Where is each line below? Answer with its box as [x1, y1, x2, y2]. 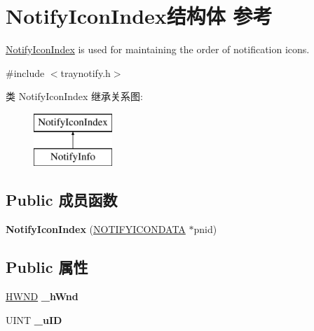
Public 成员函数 [6, 189, 118, 211]
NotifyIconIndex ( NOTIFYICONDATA [6, 222, 186, 237]
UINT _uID [6, 312, 62, 327]
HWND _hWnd [6, 289, 78, 304]
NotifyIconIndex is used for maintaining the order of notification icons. [6, 42, 310, 57]
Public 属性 [6, 256, 88, 278]
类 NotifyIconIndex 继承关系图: [6, 89, 144, 104]
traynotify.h [60, 65, 111, 80]
